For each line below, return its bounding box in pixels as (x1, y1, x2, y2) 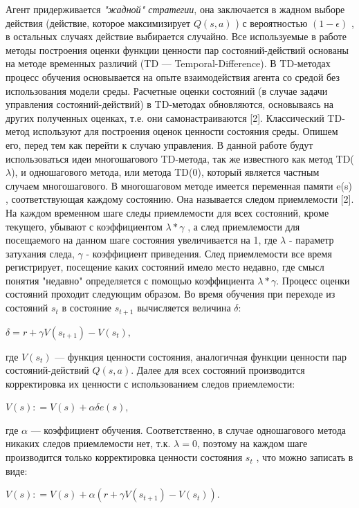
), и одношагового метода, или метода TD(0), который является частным (11, 165, 320, 179)
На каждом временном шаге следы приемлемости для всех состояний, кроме (6, 205, 329, 219)
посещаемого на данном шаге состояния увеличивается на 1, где (6, 233, 277, 247)
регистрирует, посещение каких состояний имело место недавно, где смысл (6, 260, 324, 274)
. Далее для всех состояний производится (131, 363, 305, 377)
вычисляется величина (137, 300, 231, 315)
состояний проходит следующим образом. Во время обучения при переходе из (6, 287, 335, 301)
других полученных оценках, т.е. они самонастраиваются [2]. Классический (6, 110, 324, 125)
